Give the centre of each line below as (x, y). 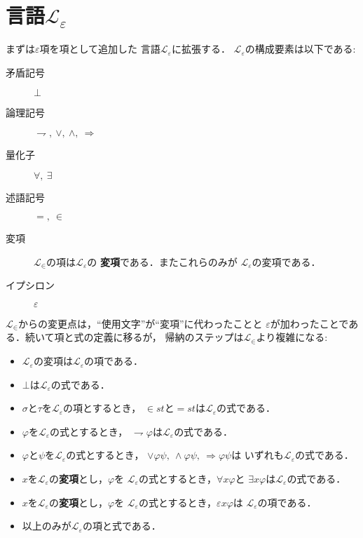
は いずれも (258, 455)
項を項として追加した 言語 (100, 49)
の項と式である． (122, 526)
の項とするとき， (102, 408)
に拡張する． (201, 49)
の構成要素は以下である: (300, 49)
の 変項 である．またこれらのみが (162, 261)
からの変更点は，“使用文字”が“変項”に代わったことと (141, 323)
